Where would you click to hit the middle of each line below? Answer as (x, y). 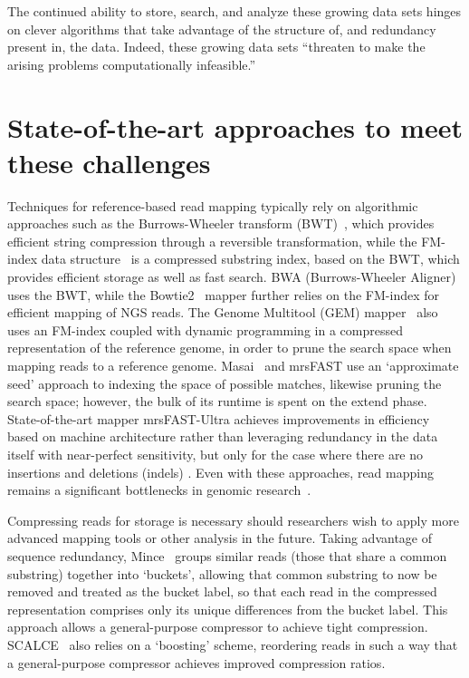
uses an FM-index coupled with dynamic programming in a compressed (205, 329)
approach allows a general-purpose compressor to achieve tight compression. (218, 627)
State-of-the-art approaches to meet (235, 126)
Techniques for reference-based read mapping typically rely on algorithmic (213, 205)
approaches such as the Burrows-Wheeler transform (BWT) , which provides (221, 223)
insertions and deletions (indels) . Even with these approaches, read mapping (220, 472)
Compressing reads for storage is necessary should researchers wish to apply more (233, 520)
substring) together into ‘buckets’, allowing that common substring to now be (222, 573)
